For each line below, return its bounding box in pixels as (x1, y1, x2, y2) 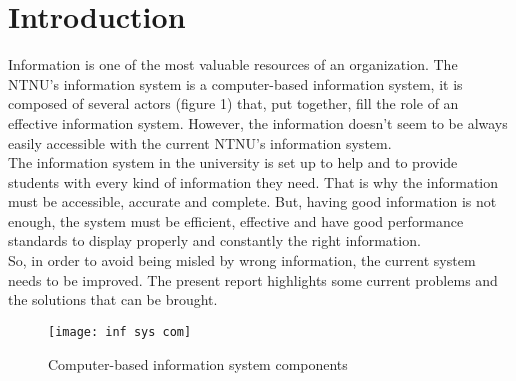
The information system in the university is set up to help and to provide (8, 152, 458, 173)
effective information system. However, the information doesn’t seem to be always (8, 112, 508, 133)
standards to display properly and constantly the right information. (8, 230, 421, 251)
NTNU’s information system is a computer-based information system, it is (8, 73, 463, 94)
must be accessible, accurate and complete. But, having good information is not (8, 191, 497, 212)
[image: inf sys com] (48, 324, 192, 339)
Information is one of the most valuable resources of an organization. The (8, 54, 458, 75)
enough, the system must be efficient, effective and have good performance (8, 210, 464, 231)
